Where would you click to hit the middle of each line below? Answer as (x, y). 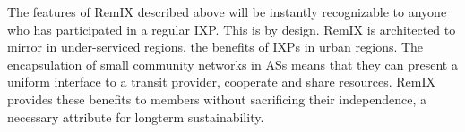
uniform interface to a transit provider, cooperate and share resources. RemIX (222, 82)
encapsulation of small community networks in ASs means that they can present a (232, 64)
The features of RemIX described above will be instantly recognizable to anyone (227, 12)
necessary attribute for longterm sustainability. (136, 116)
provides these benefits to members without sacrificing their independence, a (217, 99)
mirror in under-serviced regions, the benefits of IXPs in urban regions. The (215, 47)
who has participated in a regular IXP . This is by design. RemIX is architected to (232, 29)
